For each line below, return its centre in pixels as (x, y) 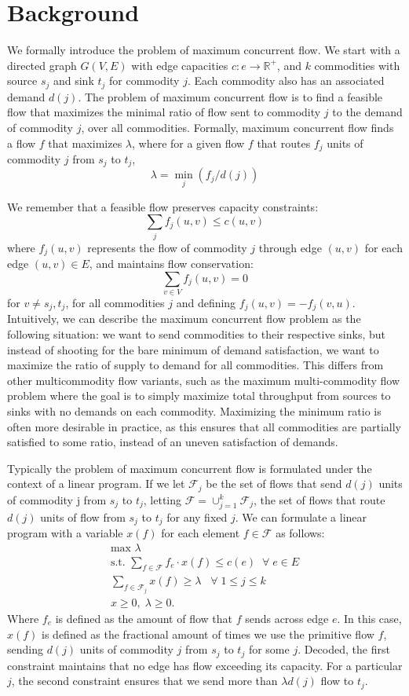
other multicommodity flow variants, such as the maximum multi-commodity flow (203, 380)
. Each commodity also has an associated (286, 81)
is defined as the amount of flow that (144, 618)
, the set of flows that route (319, 499)
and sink (73, 81)
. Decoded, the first (344, 649)
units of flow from (83, 517)
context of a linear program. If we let (96, 484)
